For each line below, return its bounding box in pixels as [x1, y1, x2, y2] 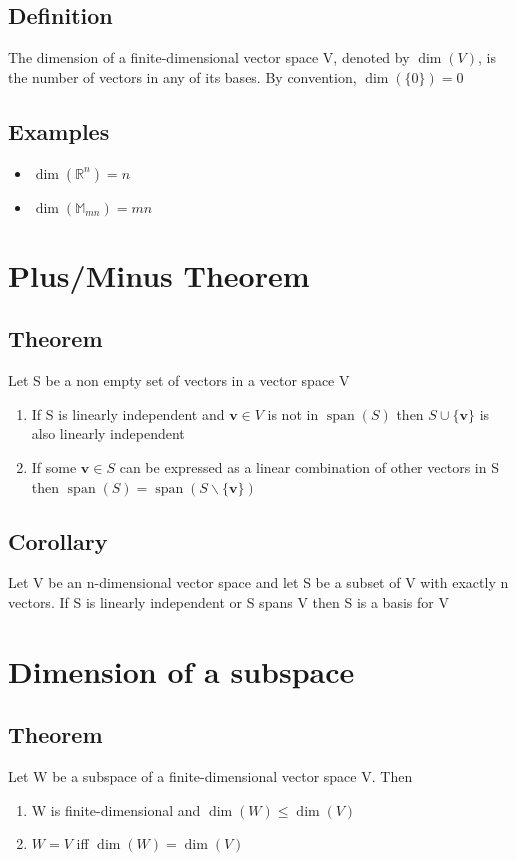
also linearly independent [31, 423, 185, 444]
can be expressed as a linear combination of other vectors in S [119, 456, 499, 477]
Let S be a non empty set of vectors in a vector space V [8, 370, 350, 391]
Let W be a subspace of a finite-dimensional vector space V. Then [8, 766, 413, 787]
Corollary [8, 525, 108, 556]
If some [31, 456, 77, 477]
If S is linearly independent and [31, 403, 225, 424]
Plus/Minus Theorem [8, 254, 310, 295]
